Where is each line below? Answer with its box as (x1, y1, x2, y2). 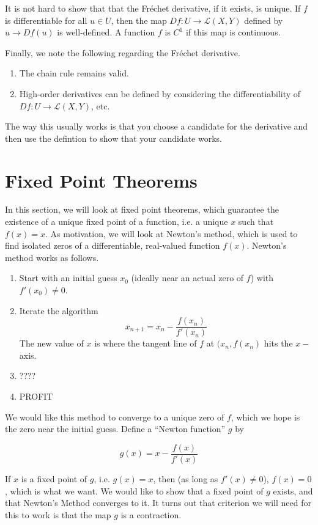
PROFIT (19, 390, 53, 403)
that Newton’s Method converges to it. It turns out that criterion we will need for (5, 496, 311, 509)
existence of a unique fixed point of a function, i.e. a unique (5, 215, 228, 228)
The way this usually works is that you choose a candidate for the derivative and (5, 120, 308, 133)
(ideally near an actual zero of (131, 271, 244, 284)
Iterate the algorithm (19, 304, 98, 317)
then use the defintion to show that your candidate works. (5, 131, 222, 144)
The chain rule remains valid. (19, 67, 129, 79)
